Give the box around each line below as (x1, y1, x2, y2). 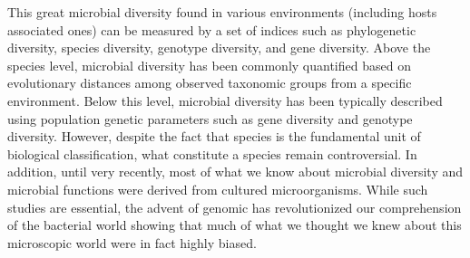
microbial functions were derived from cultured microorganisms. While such (7, 179, 428, 198)
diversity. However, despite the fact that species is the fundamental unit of (7, 127, 421, 146)
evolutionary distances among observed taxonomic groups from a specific (7, 73, 412, 92)
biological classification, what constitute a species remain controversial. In (7, 144, 417, 163)
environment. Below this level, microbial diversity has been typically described (7, 91, 443, 110)
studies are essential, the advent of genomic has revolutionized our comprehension (7, 197, 462, 216)
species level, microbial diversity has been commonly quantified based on (7, 55, 411, 74)
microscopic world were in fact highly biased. (7, 233, 257, 252)
